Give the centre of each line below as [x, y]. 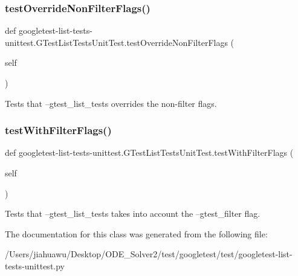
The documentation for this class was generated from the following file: [136, 233]
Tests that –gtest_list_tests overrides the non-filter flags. [111, 103]
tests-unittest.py [35, 265]
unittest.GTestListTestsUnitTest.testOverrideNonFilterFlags [116, 42]
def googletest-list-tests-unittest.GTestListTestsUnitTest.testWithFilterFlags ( [149, 152]
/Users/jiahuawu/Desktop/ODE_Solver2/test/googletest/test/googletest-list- [149, 254]
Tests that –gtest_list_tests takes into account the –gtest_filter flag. [133, 213]
